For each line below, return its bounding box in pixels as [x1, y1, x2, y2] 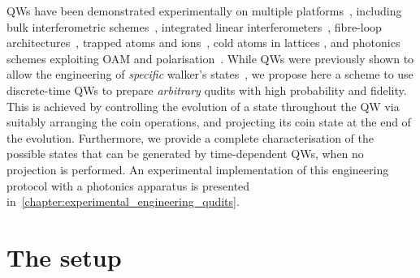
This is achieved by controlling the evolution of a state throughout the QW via [6, 97, 400, 114]
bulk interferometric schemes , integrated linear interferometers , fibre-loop [6, 18, 382, 35]
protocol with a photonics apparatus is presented [6, 177, 250, 194]
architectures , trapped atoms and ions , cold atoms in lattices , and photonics [6, 34, 401, 51]
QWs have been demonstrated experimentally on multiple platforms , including [6, 2, 402, 19]
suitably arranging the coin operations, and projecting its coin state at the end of [6, 113, 411, 130]
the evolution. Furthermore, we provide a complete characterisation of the [6, 129, 375, 146]
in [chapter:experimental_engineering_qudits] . [6, 193, 240, 210]
